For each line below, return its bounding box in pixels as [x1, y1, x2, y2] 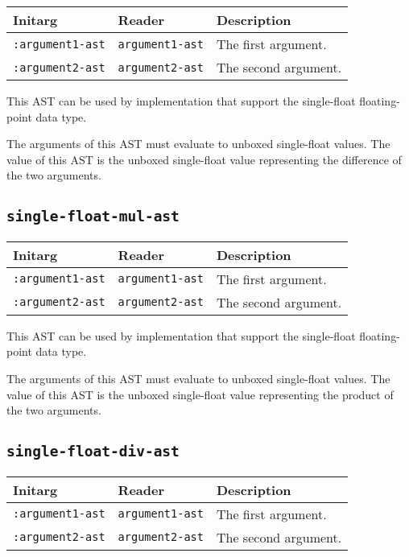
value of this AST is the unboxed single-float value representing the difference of [6, 151, 402, 167]
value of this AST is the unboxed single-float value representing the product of [6, 386, 394, 402]
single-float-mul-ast [6, 208, 180, 225]
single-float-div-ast [6, 443, 180, 460]
